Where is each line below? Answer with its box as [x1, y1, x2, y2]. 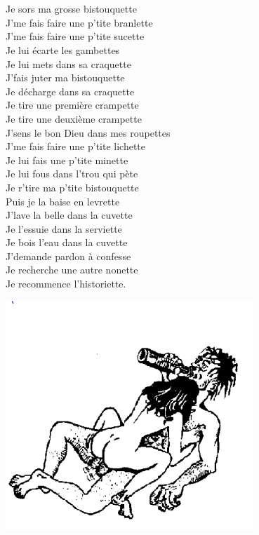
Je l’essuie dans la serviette [6, 221, 122, 236]
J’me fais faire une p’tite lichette [6, 139, 146, 154]
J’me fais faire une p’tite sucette [6, 29, 145, 43]
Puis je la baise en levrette [6, 194, 120, 208]
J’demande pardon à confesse [6, 248, 131, 263]
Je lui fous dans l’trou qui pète [6, 166, 138, 181]
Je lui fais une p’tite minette [6, 152, 128, 167]
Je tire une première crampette [6, 97, 139, 112]
